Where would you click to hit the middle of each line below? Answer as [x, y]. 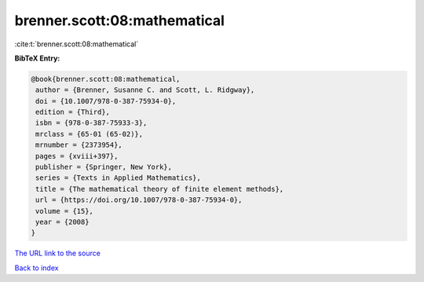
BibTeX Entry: [37, 58]
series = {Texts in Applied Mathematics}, [119, 178]
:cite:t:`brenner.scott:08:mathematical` [77, 44]
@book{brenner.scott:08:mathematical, [106, 79]
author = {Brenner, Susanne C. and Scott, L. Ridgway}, [145, 90]
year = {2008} [62, 222]
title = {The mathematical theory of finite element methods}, [160, 189]
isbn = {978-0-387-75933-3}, [91, 123]
